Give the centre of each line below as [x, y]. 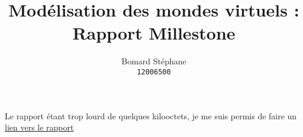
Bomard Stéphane [154, 61]
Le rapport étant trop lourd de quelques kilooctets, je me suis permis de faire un [151, 115]
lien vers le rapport [39, 127]
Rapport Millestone [154, 33]
